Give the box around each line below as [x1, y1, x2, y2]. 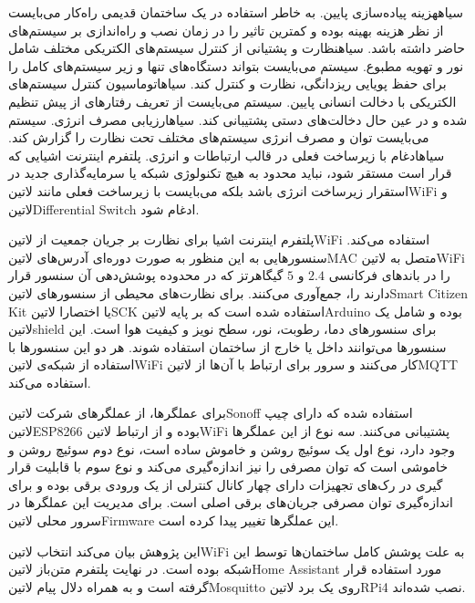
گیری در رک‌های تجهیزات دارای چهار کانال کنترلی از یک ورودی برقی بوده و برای [8, 474, 443, 494]
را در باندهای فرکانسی [328, 265, 450, 285]
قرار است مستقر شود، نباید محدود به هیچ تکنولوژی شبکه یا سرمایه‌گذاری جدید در [8, 163, 452, 182]
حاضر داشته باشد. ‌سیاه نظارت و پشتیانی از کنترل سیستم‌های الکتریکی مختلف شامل [8, 38, 465, 57]
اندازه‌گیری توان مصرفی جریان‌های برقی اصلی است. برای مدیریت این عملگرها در [8, 493, 453, 512]
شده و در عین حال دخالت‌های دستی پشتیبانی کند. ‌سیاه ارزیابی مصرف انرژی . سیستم [8, 109, 468, 129]
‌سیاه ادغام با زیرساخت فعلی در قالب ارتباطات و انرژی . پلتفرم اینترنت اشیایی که [8, 145, 445, 164]
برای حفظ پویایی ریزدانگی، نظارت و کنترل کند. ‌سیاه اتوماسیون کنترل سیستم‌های [8, 74, 447, 93]
